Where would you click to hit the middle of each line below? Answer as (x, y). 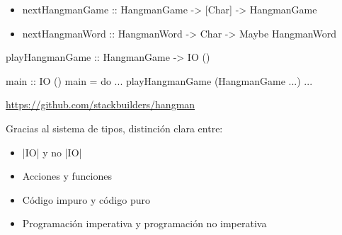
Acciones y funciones (67, 176)
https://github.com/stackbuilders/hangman (101, 104)
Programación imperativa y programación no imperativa (144, 223)
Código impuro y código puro (86, 199)
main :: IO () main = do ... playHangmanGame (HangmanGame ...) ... (159, 80)
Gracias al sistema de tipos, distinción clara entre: (114, 128)
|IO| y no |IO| (52, 152)
